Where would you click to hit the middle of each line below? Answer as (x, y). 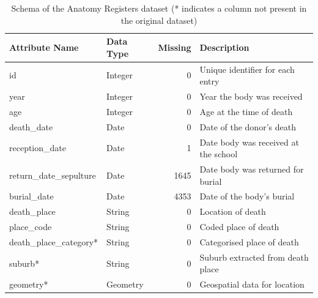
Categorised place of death (249, 242)
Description (224, 47)
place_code (31, 227)
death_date (31, 126)
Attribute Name (44, 47)
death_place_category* (54, 242)
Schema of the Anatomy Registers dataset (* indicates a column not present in (159, 8)
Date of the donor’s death (248, 126)
